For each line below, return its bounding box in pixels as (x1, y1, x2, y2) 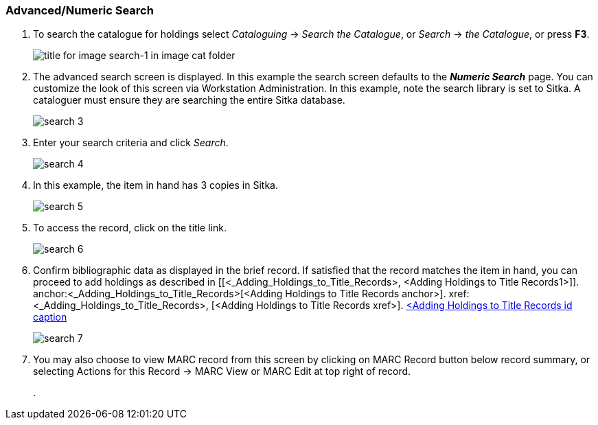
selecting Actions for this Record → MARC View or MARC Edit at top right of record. (33, 365, 411, 378)
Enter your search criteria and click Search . (33, 137, 229, 149)
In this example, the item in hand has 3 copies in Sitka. (33, 179, 278, 192)
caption (33, 311, 67, 323)
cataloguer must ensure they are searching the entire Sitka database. (33, 94, 345, 106)
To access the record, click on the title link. (33, 222, 227, 234)
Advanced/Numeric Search (5, 3, 154, 17)
